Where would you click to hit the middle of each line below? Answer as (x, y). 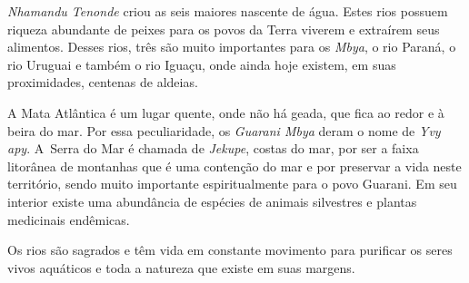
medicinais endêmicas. (69, 219)
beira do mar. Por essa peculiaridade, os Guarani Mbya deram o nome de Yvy (224, 130)
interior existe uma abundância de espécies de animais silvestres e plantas (212, 201)
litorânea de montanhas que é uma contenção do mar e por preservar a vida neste (234, 166)
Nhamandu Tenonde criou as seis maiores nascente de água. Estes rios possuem (228, 11)
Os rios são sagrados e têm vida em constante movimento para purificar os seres (230, 250)
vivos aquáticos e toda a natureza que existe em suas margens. (181, 267)
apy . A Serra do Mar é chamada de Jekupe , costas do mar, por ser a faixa (213, 148)
